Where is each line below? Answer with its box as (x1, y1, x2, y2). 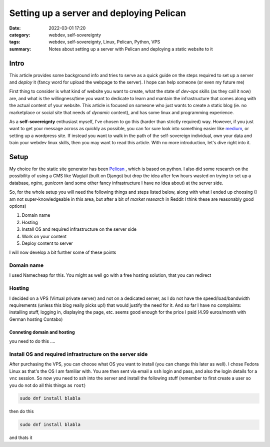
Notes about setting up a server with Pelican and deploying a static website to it (48, 46, 213, 52)
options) (9, 203, 27, 209)
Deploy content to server (21, 240, 73, 246)
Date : (9, 25, 21, 31)
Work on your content (21, 233, 67, 239)
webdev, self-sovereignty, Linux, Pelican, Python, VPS (48, 39, 160, 45)
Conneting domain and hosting (9, 329, 75, 335)
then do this (9, 408, 34, 414)
